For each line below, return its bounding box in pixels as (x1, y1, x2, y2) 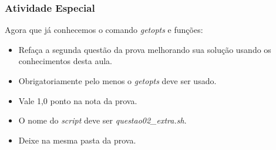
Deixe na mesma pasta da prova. (18, 134, 136, 146)
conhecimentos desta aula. (18, 55, 112, 67)
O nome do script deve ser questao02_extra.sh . (18, 114, 187, 126)
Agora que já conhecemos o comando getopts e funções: (5, 24, 203, 36)
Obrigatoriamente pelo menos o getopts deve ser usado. (18, 75, 217, 86)
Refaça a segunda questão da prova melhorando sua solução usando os (18, 43, 271, 55)
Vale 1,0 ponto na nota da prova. (18, 94, 137, 106)
